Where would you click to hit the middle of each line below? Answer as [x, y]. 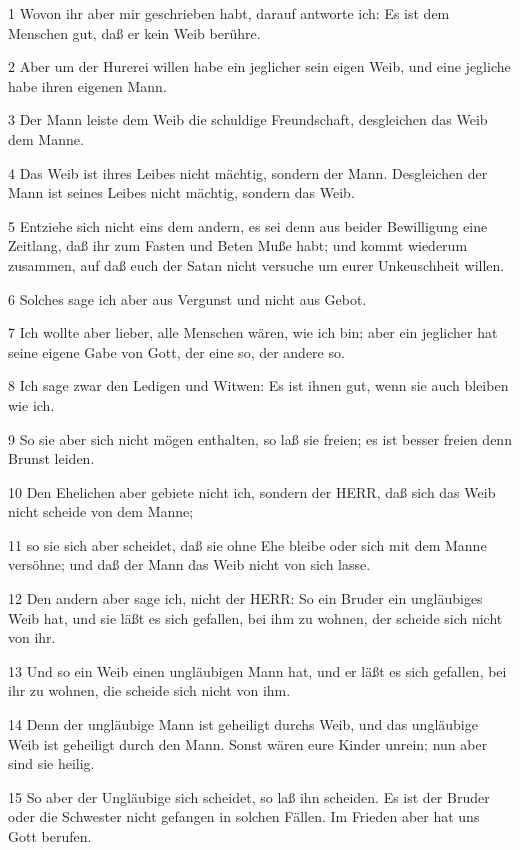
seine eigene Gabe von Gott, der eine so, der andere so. [176, 351]
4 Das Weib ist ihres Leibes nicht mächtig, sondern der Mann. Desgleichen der [248, 172]
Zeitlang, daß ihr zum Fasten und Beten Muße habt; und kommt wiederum [238, 245]
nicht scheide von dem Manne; [101, 511]
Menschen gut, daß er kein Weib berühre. [134, 32]
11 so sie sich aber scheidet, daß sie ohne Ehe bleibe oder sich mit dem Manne [247, 544]
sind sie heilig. [51, 763]
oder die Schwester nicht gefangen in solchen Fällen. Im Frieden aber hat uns [244, 816]
